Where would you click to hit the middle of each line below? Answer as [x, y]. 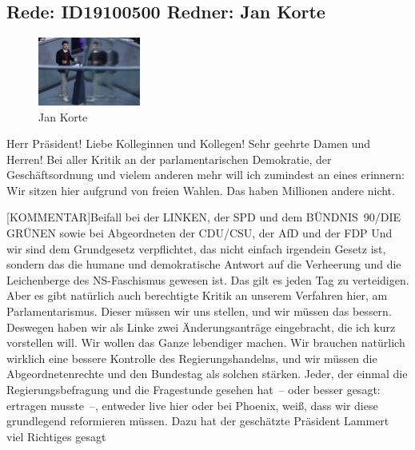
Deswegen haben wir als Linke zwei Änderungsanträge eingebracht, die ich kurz [201, 327]
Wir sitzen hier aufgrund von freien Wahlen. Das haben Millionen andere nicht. [201, 190]
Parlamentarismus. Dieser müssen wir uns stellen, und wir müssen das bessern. [199, 311]
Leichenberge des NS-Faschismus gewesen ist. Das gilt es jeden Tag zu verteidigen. [208, 279]
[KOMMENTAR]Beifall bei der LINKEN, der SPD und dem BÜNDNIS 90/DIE [204, 217]
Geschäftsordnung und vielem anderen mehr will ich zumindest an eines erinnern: [206, 175]
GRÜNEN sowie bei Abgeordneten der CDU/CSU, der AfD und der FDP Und [200, 233]
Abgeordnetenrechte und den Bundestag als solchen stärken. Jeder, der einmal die [207, 374]
